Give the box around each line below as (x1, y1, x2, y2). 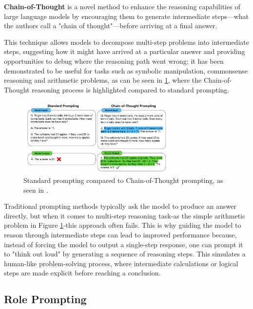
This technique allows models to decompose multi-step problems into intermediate (4, 36, 249, 47)
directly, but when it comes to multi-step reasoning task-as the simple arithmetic (4, 210, 246, 220)
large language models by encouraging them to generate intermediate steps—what (4, 11, 249, 21)
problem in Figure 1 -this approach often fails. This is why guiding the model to (4, 220, 241, 230)
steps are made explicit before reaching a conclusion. (4, 268, 161, 278)
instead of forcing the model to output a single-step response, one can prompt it (4, 239, 243, 249)
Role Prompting (4, 291, 87, 307)
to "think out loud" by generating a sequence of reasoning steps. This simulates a (4, 249, 246, 259)
